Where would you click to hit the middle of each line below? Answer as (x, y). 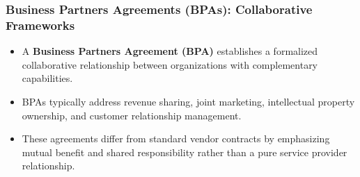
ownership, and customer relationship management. (132, 115)
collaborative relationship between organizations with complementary (170, 64)
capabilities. (47, 78)
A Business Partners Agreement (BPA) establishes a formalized (170, 51)
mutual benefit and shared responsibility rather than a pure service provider (185, 152)
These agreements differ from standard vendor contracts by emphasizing (176, 138)
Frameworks (40, 25)
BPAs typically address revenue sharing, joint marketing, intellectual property (188, 101)
